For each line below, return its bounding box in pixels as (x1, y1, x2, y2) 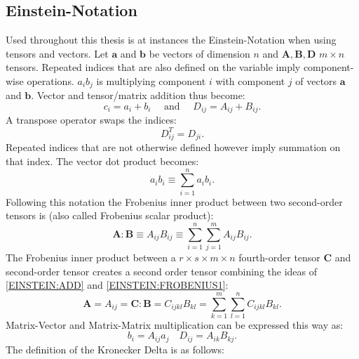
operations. (27, 73, 74, 88)
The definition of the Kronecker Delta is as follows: (6, 341, 224, 356)
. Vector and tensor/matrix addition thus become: (31, 88, 245, 103)
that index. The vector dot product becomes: (6, 153, 199, 168)
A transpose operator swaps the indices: (6, 112, 177, 127)
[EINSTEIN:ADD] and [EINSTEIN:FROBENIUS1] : (6, 278, 229, 292)
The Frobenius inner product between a (6, 249, 176, 264)
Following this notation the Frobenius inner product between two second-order (6, 194, 343, 209)
